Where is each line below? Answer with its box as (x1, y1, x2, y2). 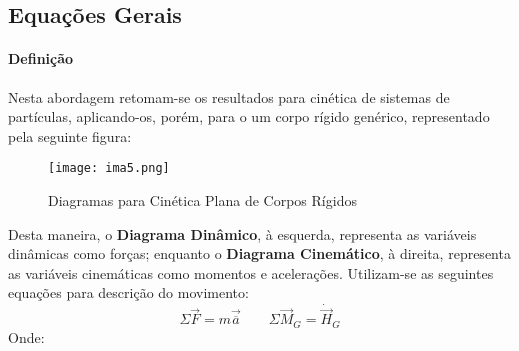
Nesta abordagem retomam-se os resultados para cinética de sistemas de (8, 86, 450, 107)
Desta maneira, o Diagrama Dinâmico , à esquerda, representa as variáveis (8, 223, 477, 244)
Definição (8, 48, 74, 69)
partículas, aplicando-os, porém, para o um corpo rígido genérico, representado (8, 106, 490, 127)
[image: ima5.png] (48, 161, 170, 176)
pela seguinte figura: (8, 125, 132, 146)
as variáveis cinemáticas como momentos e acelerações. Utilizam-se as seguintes (8, 262, 494, 283)
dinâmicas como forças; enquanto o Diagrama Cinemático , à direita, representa (8, 243, 511, 264)
